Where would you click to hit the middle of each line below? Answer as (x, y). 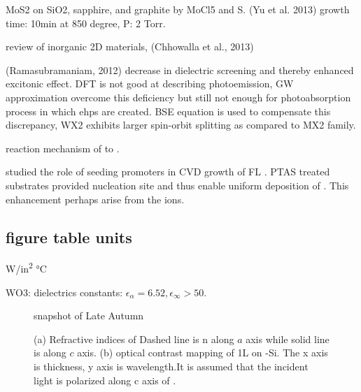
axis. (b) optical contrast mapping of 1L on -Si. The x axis (203, 353)
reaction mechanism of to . (63, 148)
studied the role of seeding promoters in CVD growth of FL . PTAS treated (168, 172)
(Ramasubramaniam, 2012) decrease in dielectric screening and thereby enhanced (180, 70)
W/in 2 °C (26, 267)
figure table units (69, 237)
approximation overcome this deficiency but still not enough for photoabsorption (178, 97)
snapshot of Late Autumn (89, 315)
